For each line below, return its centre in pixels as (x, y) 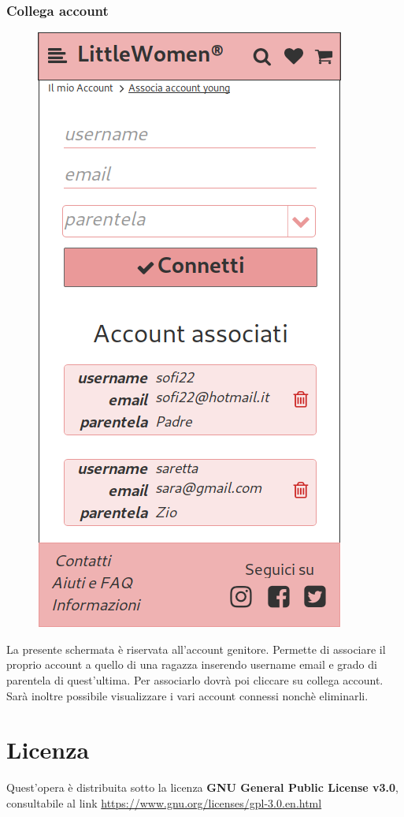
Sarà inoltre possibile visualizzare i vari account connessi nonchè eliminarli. (187, 695)
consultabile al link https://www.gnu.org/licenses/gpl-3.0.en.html (164, 802)
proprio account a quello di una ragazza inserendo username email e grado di (192, 664)
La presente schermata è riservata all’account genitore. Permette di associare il (196, 649)
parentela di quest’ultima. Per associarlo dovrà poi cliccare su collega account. (195, 680)
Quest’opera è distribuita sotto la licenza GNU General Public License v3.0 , (202, 787)
